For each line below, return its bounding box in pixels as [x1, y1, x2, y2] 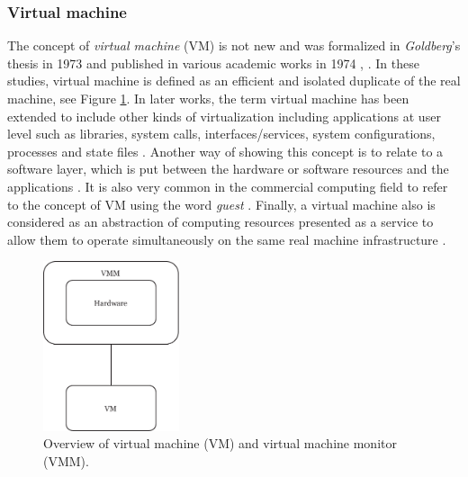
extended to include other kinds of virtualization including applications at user [7, 106, 441, 125]
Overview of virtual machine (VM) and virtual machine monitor [43, 434, 397, 453]
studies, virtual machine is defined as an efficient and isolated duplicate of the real [7, 71, 461, 90]
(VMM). [43, 451, 89, 470]
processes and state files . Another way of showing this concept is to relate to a [7, 141, 444, 160]
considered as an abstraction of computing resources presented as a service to [7, 212, 434, 231]
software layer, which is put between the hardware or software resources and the [7, 159, 449, 178]
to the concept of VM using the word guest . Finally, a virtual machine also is [7, 194, 436, 213]
